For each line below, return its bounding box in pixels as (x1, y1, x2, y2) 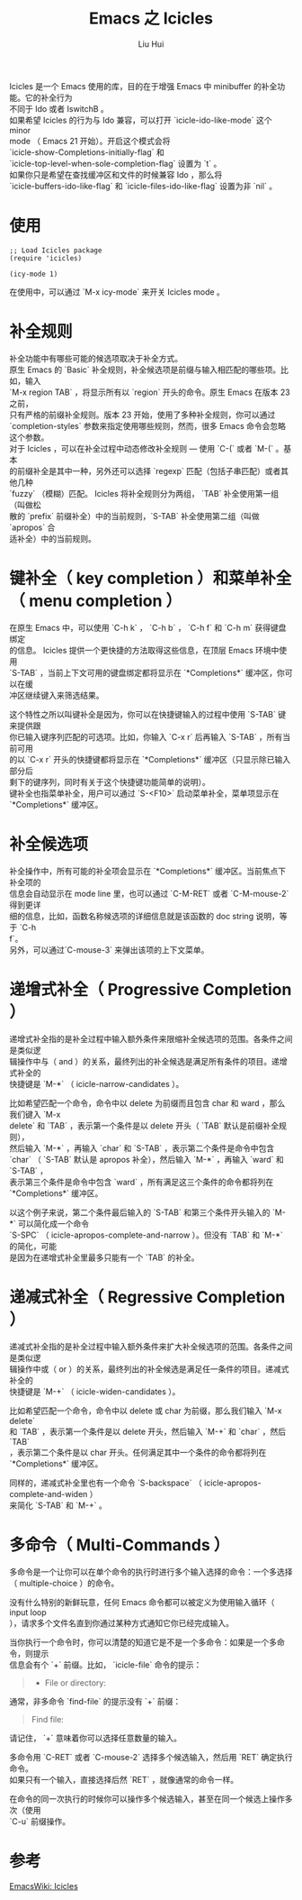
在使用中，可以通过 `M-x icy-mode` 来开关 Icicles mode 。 (9, 286, 225, 297)
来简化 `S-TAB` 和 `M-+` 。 (9, 1500, 108, 1511)
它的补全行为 (24, 92, 73, 103)
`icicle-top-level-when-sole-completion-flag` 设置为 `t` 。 (9, 158, 222, 169)
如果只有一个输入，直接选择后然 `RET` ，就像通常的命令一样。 (9, 1774, 239, 1785)
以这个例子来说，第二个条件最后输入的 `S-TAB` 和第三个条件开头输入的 (9, 1207, 271, 1218)
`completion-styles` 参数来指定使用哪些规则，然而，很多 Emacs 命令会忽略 (9, 420, 286, 431)
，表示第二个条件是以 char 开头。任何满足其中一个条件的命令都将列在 (9, 1447, 267, 1457)
